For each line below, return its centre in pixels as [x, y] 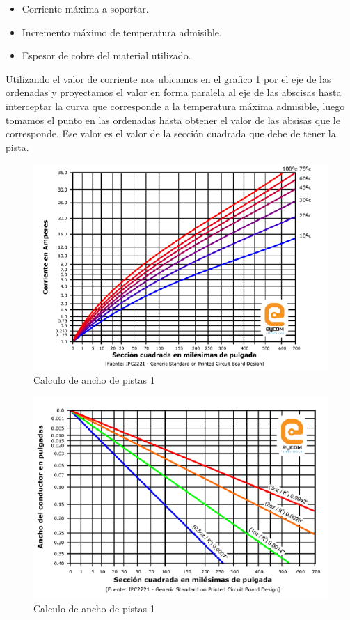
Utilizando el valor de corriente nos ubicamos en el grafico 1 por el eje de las [168, 78]
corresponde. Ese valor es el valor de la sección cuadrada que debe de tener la [171, 133]
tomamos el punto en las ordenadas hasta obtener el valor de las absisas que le [173, 119]
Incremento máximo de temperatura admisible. [122, 32]
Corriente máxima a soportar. [85, 8]
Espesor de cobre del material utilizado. [106, 55]
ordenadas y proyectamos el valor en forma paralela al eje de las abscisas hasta [174, 92]
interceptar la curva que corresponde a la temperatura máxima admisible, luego [175, 106]
